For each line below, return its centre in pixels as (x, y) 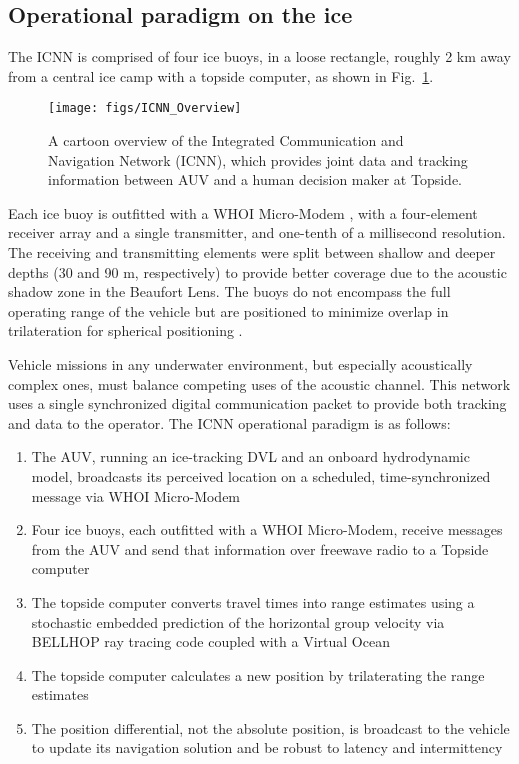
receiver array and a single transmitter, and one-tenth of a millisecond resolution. (257, 232)
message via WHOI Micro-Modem (136, 495)
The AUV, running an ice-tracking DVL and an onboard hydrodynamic (250, 456)
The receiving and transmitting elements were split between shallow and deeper (252, 252)
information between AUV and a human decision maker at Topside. (255, 179)
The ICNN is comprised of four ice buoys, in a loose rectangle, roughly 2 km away (259, 56)
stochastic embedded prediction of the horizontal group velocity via (238, 621)
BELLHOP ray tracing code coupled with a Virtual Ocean (210, 641)
